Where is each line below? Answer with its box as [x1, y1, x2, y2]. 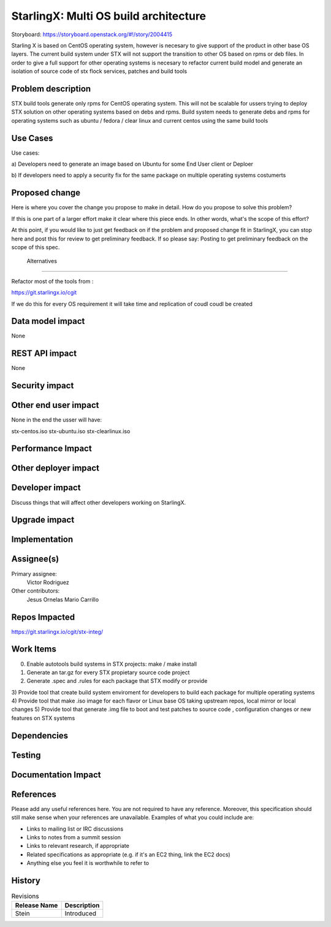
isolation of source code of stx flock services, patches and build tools [11, 67, 187, 75]
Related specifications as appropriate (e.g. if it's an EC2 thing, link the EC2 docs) [26, 850, 230, 858]
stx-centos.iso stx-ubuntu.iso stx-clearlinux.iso [11, 427, 131, 435]
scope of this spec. [11, 243, 60, 251]
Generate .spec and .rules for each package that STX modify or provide [26, 677, 208, 685]
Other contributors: [11, 587, 60, 594]
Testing [11, 750, 41, 760]
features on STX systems [11, 714, 75, 721]
